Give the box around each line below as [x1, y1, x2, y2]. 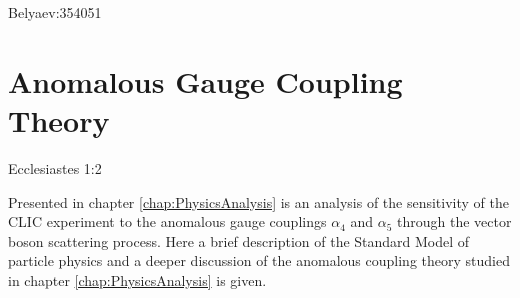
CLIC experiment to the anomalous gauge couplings [8, 211, 327, 232]
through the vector [397, 211, 512, 232]
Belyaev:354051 [8, 2, 102, 22]
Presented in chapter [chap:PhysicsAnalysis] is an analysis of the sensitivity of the [8, 191, 509, 212]
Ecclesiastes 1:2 [8, 157, 102, 178]
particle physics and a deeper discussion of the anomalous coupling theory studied [8, 250, 510, 271]
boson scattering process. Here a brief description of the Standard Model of [8, 230, 470, 251]
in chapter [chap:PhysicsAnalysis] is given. [8, 269, 267, 290]
